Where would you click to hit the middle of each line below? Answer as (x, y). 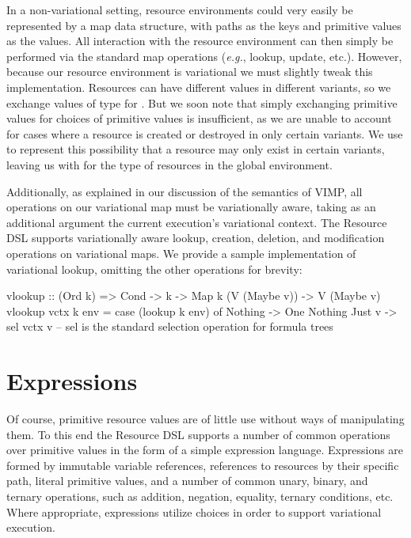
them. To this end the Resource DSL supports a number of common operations (198, 434)
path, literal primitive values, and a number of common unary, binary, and (187, 481)
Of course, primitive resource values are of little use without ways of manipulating (205, 419)
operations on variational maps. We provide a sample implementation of (181, 253)
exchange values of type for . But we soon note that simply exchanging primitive (202, 102)
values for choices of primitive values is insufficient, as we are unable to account (199, 118)
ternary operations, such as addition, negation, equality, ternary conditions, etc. (200, 496)
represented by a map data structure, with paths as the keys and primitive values (204, 25)
